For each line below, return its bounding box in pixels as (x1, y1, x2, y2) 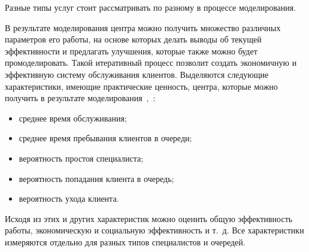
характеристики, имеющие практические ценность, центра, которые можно (5, 80, 278, 92)
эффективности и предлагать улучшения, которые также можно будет (5, 44, 257, 57)
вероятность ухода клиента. (19, 192, 119, 205)
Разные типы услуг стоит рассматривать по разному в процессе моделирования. (5, 1, 296, 13)
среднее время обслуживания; (19, 111, 127, 124)
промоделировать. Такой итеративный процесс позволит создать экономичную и (5, 56, 297, 69)
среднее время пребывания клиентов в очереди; (19, 132, 192, 144)
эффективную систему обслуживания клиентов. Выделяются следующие (5, 68, 269, 80)
